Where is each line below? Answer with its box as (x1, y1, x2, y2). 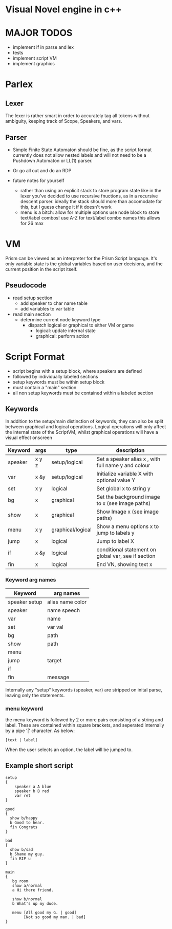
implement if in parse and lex (12, 44, 74, 50)
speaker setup (8, 598, 42, 605)
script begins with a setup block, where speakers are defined (12, 368, 142, 374)
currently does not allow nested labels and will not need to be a (12, 152, 147, 158)
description (116, 447, 145, 454)
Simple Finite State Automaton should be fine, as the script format (12, 147, 152, 153)
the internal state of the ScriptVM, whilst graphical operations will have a (5, 429, 159, 435)
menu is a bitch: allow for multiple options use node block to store (20, 209, 160, 215)
